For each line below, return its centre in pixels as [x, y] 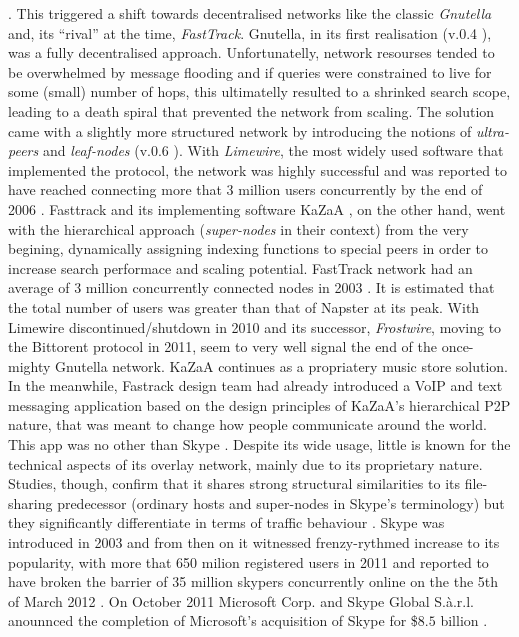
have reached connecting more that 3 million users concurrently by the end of [245, 189]
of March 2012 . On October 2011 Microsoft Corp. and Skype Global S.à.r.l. [241, 600]
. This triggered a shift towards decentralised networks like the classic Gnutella [250, 13]
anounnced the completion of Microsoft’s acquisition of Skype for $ [213, 620]
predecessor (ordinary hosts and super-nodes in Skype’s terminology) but [281, 502]
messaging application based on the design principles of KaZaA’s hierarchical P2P [259, 404]
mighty [29, 365]
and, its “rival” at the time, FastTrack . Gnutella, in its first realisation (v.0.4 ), [250, 32]
